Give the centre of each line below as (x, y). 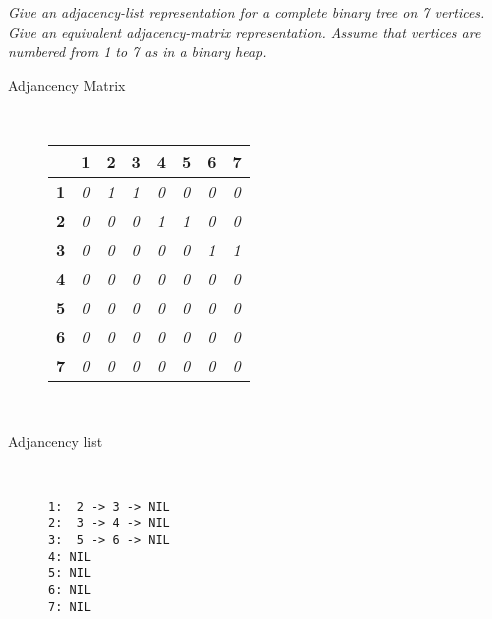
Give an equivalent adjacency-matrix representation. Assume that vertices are (244, 31)
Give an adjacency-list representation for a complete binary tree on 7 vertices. (246, 12)
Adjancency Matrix (67, 84)
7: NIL (69, 606)
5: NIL (69, 573)
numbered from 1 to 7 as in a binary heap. (137, 51)
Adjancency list (55, 440)
